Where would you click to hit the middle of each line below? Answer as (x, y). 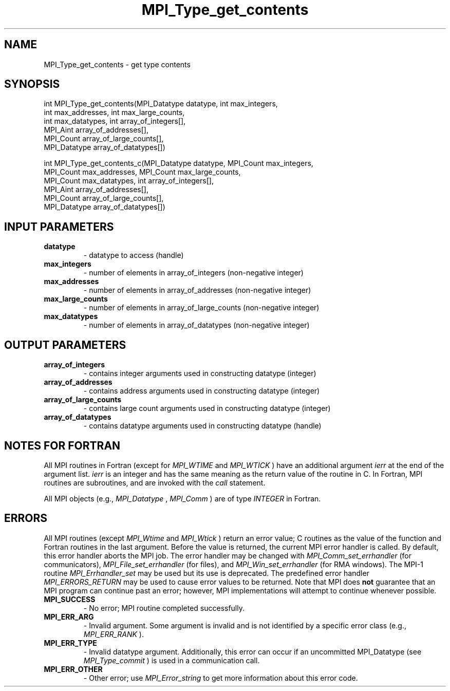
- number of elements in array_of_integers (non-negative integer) (193, 273)
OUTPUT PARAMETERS (65, 345)
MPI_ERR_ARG (69, 617)
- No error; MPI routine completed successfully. (164, 608)
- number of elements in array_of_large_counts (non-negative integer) (201, 308)
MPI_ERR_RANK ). (114, 634)
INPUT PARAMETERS (59, 227)
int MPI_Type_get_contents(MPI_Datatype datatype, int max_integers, (161, 104)
